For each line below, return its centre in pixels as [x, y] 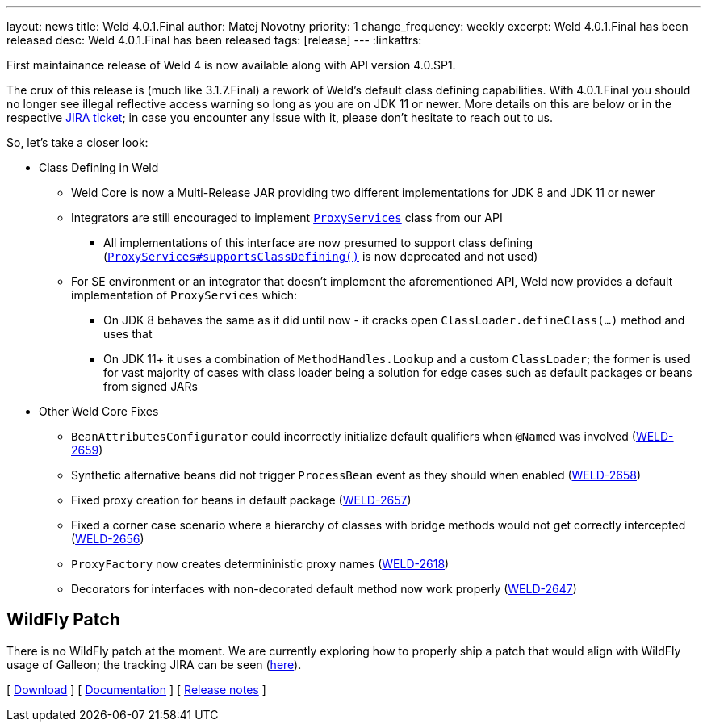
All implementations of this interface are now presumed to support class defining [318, 243]
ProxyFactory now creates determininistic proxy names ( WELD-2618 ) [260, 564]
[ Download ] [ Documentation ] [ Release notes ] [136, 689]
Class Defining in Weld [99, 167]
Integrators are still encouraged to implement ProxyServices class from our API [287, 218]
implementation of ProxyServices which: [184, 295]
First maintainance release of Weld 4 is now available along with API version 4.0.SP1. [231, 65]
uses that [128, 334]
